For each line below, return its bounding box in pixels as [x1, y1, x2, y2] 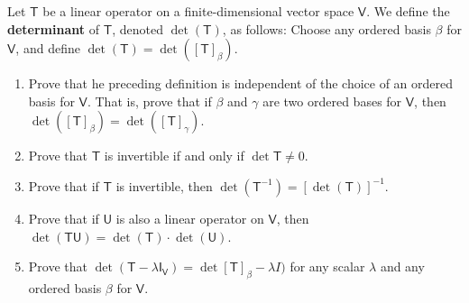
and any [380, 257, 425, 276]
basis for [28, 91, 75, 110]
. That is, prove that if [87, 91, 212, 110]
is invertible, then [115, 176, 213, 195]
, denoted [112, 19, 163, 38]
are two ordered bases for [262, 91, 402, 110]
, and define [15, 39, 80, 58]
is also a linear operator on [115, 208, 264, 227]
